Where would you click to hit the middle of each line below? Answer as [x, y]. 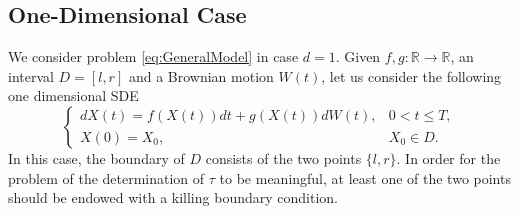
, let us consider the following [411, 75]
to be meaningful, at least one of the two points [365, 177]
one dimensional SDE [73, 95]
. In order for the [448, 157]
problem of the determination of [106, 177]
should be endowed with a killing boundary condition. [173, 197]
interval [31, 75]
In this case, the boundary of [96, 157]
